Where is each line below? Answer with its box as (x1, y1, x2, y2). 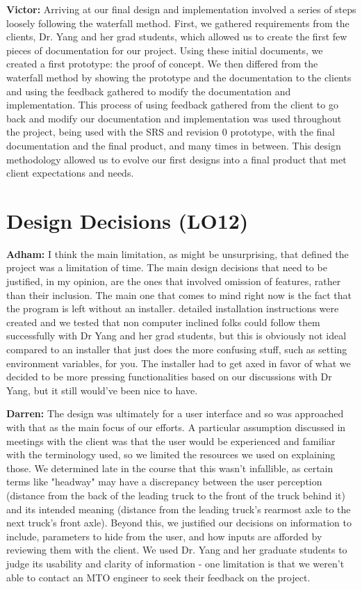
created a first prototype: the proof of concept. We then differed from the (6, 56, 318, 71)
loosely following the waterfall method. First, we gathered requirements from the (6, 15, 349, 30)
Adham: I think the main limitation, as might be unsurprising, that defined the (6, 246, 349, 261)
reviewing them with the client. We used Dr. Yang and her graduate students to (6, 542, 347, 557)
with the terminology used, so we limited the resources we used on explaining (6, 447, 336, 462)
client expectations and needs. (6, 166, 134, 180)
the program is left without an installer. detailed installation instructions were (6, 301, 339, 316)
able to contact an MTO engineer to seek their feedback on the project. (6, 570, 311, 584)
